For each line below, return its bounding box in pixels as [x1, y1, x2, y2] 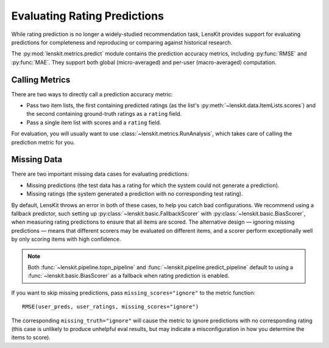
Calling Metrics [11, 74, 71, 85]
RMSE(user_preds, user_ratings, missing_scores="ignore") [22, 304, 199, 310]
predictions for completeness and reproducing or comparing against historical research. [11, 38, 233, 46]
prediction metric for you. [11, 138, 76, 146]
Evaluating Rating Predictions [11, 9, 164, 23]
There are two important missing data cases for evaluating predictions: [11, 171, 189, 178]
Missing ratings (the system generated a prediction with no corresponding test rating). [26, 190, 243, 197]
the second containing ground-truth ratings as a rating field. [26, 110, 182, 118]
